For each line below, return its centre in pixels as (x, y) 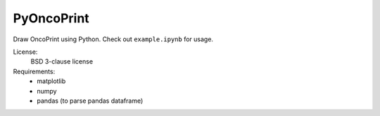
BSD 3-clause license (62, 61)
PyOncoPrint (51, 18)
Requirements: (34, 71)
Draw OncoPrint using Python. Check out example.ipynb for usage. (113, 39)
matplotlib (51, 81)
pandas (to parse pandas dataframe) (90, 101)
